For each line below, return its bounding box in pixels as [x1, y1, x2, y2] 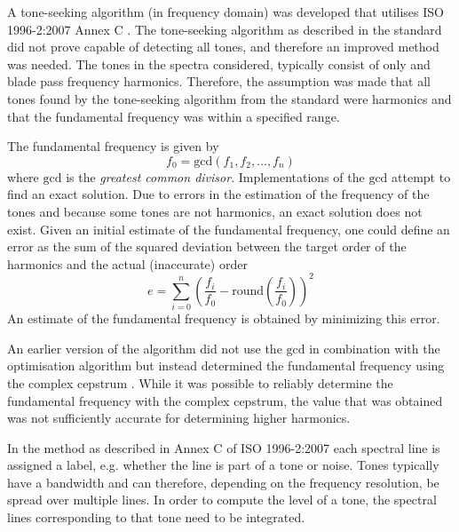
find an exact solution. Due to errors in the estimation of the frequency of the [7, 185, 430, 203]
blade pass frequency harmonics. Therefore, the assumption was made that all [7, 72, 431, 91]
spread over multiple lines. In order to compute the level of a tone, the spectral [7, 490, 437, 509]
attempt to [392, 167, 451, 186]
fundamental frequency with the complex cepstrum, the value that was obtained [7, 391, 443, 409]
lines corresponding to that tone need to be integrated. [7, 508, 305, 527]
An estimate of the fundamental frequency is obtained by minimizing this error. [7, 309, 440, 328]
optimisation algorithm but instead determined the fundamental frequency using [7, 356, 445, 375]
